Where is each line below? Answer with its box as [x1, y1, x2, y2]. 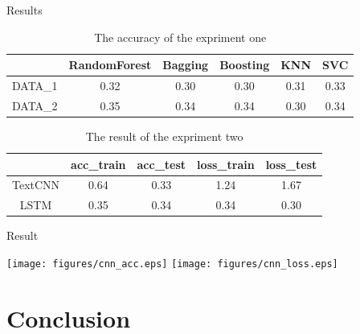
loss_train [197, 155, 255, 172]
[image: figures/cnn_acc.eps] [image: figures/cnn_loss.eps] [6, 258, 338, 270]
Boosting [219, 56, 270, 73]
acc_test [137, 155, 186, 172]
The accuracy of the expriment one [94, 28, 267, 45]
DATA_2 [12, 97, 58, 113]
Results [6, 2, 43, 18]
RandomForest [68, 56, 152, 73]
